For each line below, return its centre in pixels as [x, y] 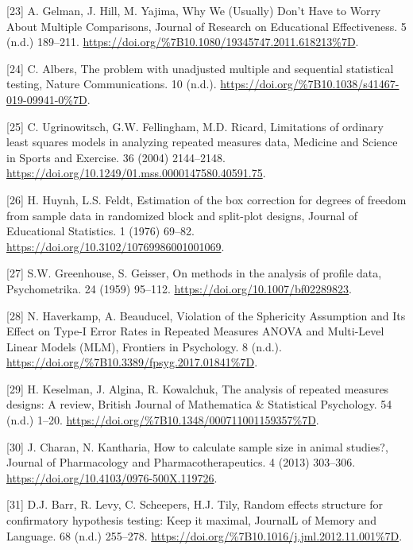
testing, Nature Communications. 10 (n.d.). [112, 84]
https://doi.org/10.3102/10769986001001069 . [116, 246]
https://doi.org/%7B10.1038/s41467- [310, 84]
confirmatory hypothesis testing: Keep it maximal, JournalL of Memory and [191, 520]
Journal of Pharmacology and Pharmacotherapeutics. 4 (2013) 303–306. [181, 462]
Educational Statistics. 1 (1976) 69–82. [100, 231]
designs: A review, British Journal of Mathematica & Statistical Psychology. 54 [199, 404]
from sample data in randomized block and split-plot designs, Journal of [182, 215]
